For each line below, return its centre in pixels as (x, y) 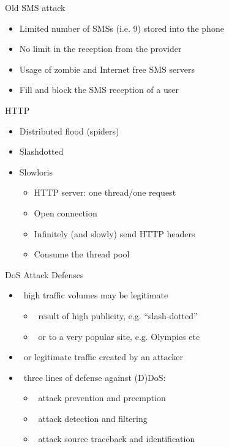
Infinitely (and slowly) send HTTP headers (114, 233)
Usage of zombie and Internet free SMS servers (107, 69)
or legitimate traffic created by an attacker (103, 357)
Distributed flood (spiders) (69, 131)
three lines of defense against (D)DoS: (95, 377)
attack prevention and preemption (102, 398)
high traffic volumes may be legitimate (96, 295)
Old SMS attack (35, 7)
